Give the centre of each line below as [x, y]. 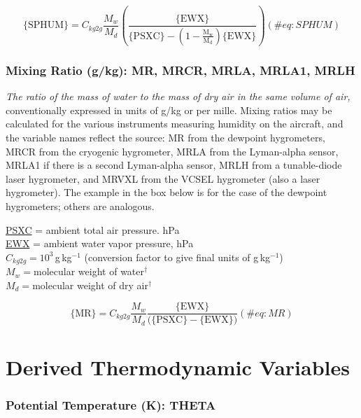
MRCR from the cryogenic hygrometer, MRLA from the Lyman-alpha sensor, [172, 151]
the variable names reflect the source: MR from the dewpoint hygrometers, [165, 137]
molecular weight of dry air [90, 285]
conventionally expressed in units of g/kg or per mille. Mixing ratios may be [169, 110]
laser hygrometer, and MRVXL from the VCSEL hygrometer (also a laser [163, 178]
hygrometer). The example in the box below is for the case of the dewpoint [167, 192]
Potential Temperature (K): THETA [111, 404]
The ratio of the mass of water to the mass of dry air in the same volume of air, [178, 96]
